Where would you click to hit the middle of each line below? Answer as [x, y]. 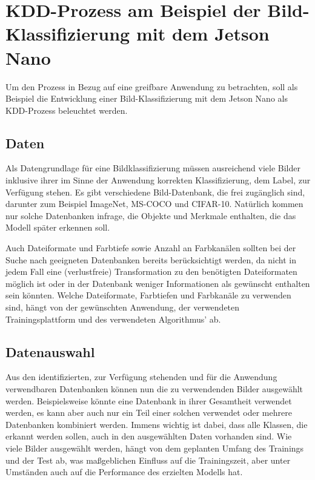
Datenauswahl [50, 351]
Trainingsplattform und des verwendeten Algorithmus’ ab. [113, 319]
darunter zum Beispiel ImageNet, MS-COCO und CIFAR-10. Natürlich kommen [154, 204]
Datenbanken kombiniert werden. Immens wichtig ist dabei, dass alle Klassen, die [157, 424]
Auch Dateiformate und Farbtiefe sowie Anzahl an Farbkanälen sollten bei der [151, 248]
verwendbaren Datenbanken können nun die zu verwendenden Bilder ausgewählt [154, 389]
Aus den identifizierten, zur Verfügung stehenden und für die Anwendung [141, 377]
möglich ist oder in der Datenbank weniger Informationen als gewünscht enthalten [158, 283]
